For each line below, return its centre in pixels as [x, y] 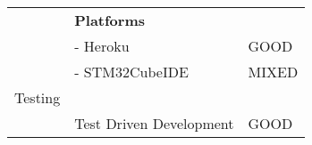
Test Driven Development [154, 123]
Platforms [110, 20]
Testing [38, 97]
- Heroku [102, 46]
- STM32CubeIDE [131, 72]
